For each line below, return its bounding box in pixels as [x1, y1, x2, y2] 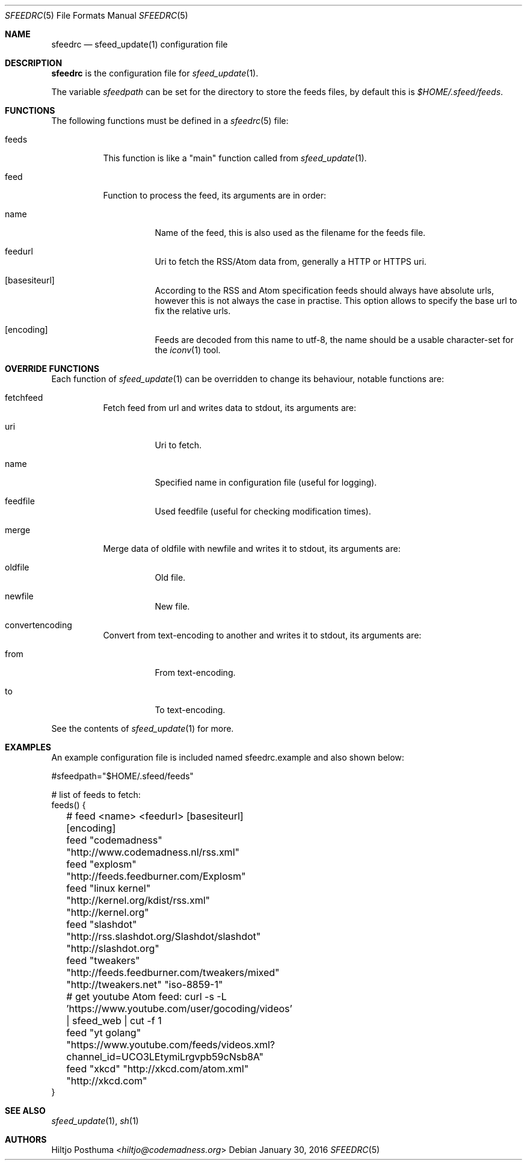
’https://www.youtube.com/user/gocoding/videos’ [66, 1003, 292, 1015]
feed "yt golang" [66, 1027, 141, 1039]
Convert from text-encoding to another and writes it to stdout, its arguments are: [103, 630, 422, 640]
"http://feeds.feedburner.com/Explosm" [66, 870, 246, 882]
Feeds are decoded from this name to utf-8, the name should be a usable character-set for [155, 335, 514, 345]
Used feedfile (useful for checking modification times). [155, 506, 371, 516]
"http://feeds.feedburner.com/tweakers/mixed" [66, 966, 280, 978]
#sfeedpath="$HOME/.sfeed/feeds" [51, 771, 194, 781]
